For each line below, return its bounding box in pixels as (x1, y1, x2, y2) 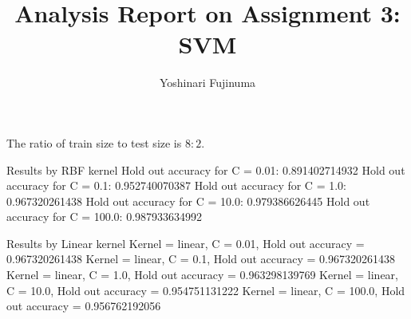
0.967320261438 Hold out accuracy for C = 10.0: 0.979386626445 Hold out (6, 192, 370, 209)
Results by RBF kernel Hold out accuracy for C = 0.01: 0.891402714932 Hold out (6, 161, 405, 178)
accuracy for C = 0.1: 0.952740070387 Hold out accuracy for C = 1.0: (6, 177, 346, 194)
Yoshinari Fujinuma (159, 74, 256, 91)
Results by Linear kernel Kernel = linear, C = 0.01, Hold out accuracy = (6, 234, 365, 251)
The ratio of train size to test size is (6, 134, 182, 151)
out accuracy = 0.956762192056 (6, 297, 161, 314)
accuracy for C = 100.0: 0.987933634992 (6, 208, 203, 225)
